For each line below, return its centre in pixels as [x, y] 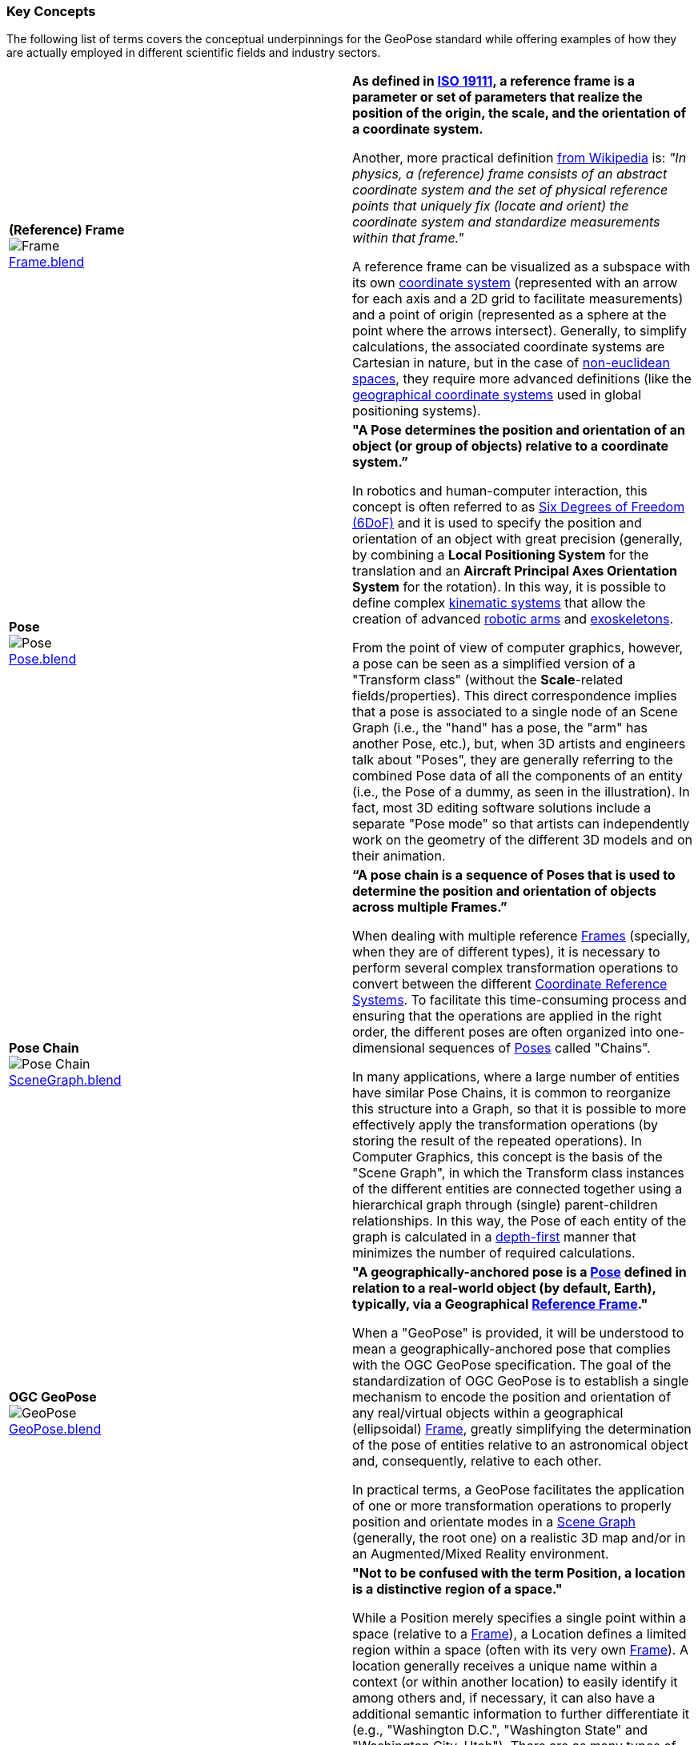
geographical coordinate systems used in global [497, 395]
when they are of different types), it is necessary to [506, 952]
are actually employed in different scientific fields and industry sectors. [194, 53]
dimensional [389, 1048]
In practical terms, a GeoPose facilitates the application [518, 1490]
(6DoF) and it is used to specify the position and [497, 523]
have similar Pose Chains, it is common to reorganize [511, 1093]
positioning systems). [417, 411]
